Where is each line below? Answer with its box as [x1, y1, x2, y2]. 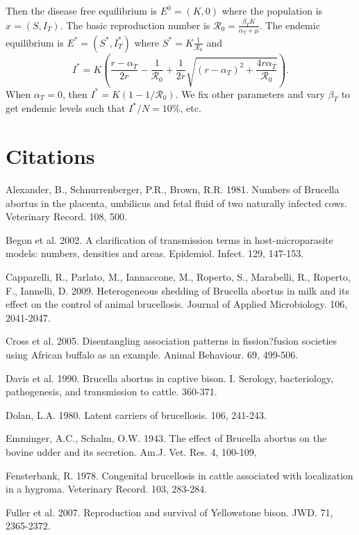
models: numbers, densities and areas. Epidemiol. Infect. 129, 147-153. [6, 246, 304, 261]
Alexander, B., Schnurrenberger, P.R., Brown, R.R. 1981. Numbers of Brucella [6, 182, 340, 197]
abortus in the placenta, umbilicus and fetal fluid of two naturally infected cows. [6, 195, 347, 210]
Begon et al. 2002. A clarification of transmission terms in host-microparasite [6, 232, 333, 247]
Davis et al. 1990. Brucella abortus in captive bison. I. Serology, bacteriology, [6, 370, 334, 385]
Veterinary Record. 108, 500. [6, 209, 127, 224]
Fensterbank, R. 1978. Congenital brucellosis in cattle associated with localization [6, 468, 353, 482]
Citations [6, 142, 95, 170]
